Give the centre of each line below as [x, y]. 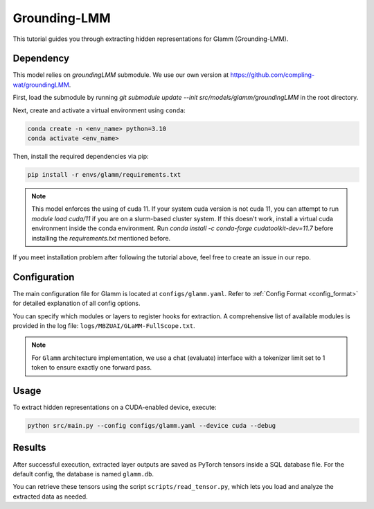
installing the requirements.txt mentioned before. [101, 238]
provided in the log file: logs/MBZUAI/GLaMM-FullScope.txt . [104, 325]
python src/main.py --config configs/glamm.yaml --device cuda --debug [152, 426]
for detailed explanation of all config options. [77, 303]
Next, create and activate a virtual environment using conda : [99, 110]
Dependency [41, 59]
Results [29, 448]
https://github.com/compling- [273, 75]
